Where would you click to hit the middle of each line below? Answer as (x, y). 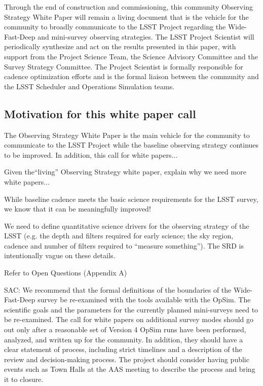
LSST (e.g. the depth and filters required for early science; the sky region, (119, 236)
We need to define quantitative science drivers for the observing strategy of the (127, 225)
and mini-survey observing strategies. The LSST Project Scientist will (146, 36)
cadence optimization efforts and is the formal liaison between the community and (131, 76)
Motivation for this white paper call (100, 113)
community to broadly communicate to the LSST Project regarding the (115, 27)
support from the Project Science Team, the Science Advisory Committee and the (131, 56)
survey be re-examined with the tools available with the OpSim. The (144, 300)
